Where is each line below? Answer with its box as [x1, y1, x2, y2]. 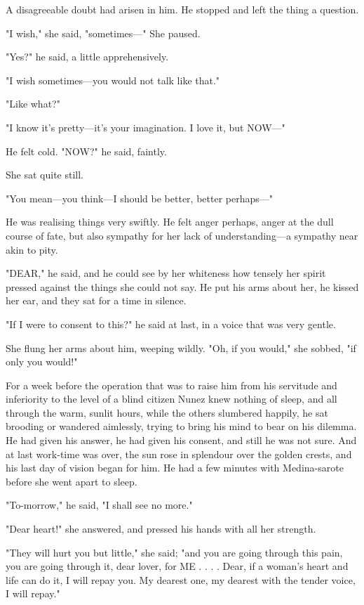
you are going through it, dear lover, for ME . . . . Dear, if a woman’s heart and [6, 559, 349, 573]
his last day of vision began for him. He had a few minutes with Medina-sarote [6, 460, 344, 475]
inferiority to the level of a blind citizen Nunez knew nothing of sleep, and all [6, 391, 337, 406]
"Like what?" [6, 96, 60, 111]
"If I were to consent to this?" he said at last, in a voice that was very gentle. [6, 316, 336, 331]
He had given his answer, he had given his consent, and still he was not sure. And [6, 433, 357, 448]
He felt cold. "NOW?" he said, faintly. [6, 143, 167, 158]
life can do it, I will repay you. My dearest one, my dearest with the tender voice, [6, 572, 356, 587]
